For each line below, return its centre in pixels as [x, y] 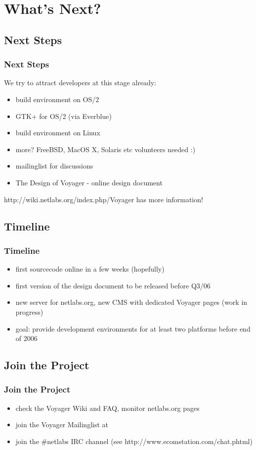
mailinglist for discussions [54, 166]
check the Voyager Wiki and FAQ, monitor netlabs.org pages [107, 408]
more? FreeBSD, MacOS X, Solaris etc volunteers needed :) [106, 149]
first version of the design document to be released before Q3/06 [113, 285]
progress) [29, 311]
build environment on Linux [58, 133]
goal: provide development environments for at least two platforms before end [133, 328]
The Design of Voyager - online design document [89, 182]
